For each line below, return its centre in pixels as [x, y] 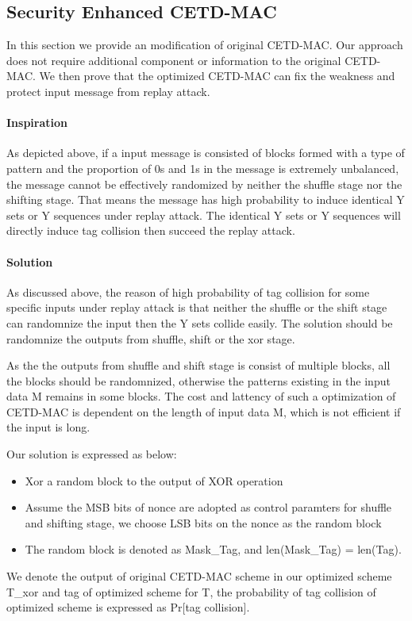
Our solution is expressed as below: [92, 454]
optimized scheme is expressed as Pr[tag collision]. [128, 607]
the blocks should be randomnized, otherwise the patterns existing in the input [198, 380]
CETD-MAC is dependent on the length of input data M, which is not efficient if [204, 411]
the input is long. [48, 427]
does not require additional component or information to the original [174, 60]
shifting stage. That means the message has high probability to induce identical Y [206, 199]
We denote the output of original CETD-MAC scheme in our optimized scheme [199, 576]
